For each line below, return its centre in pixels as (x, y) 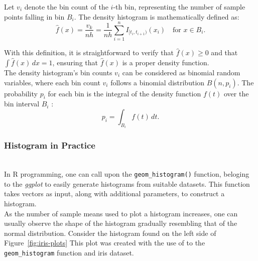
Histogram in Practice (50, 145)
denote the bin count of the (66, 7)
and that (224, 52)
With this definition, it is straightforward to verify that (89, 52)
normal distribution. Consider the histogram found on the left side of (110, 233)
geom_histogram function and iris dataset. (69, 252)
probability (21, 93)
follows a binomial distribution (158, 82)
